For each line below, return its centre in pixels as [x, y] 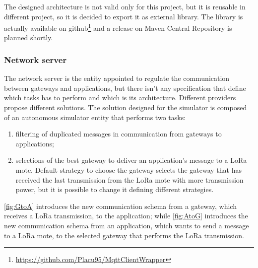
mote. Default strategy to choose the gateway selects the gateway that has [129, 170]
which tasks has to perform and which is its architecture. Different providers [120, 98]
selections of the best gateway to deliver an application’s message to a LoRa [131, 160]
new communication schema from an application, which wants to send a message [127, 225]
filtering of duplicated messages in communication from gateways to [119, 134]
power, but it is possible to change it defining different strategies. [115, 189]
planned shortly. [29, 37]
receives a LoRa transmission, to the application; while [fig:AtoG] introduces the [126, 216]
